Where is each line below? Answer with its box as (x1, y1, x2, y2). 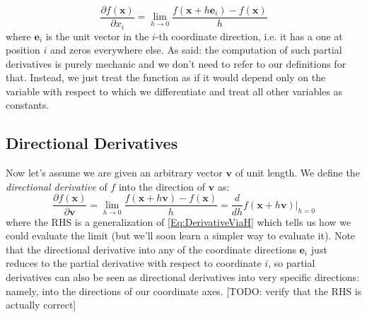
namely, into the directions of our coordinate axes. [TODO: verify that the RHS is (6, 283, 362, 298)
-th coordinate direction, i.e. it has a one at (155, 28, 343, 43)
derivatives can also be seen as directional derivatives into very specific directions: (6, 269, 360, 284)
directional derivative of (6, 179, 107, 193)
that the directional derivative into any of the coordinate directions (6, 241, 296, 256)
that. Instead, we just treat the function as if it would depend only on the (6, 70, 326, 85)
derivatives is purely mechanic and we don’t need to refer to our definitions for (6, 56, 346, 71)
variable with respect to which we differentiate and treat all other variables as (6, 83, 343, 98)
